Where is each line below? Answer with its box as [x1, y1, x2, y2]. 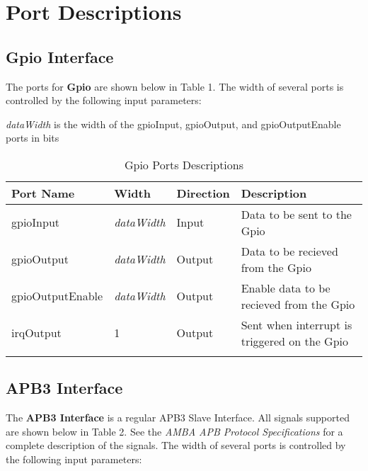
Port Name [11, 184, 75, 201]
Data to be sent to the [241, 205, 352, 222]
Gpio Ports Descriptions [124, 156, 244, 173]
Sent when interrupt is [241, 316, 352, 333]
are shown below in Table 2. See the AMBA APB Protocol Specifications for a [6, 424, 343, 438]
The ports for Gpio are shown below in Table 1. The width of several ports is [6, 79, 344, 93]
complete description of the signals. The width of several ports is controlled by [6, 438, 346, 453]
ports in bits [6, 130, 59, 145]
